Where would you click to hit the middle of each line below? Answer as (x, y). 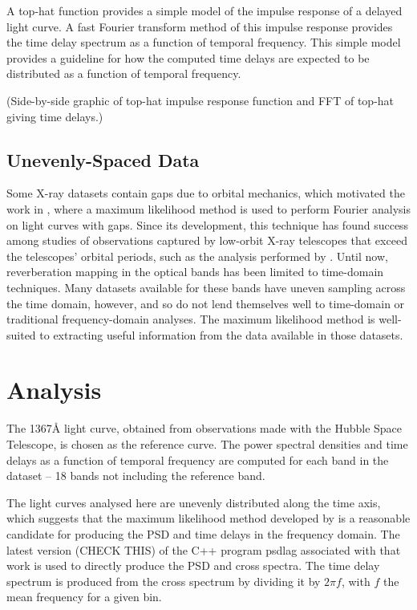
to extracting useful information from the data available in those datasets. (221, 334)
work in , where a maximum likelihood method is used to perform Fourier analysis (208, 208)
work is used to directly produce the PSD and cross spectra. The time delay (193, 565)
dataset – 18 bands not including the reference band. (136, 476)
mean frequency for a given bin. (84, 597)
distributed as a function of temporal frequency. (124, 73)
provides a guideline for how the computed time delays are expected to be (188, 57)
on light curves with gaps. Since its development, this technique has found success (208, 224)
